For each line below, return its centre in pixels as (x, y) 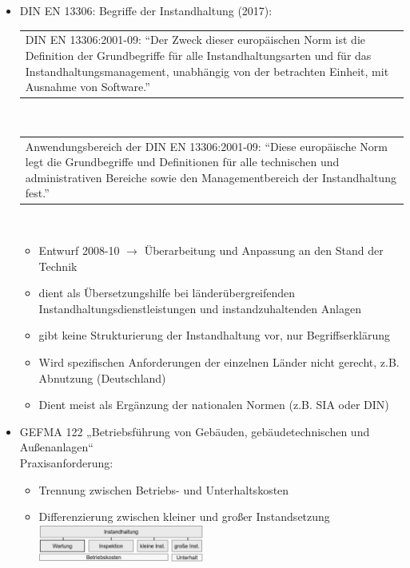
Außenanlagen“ (56, 447)
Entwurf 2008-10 (79, 250)
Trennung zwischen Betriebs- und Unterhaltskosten (164, 489)
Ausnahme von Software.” (88, 87)
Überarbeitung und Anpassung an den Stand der (264, 250)
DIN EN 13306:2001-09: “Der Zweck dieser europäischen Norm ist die (195, 40)
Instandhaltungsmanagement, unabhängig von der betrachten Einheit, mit (207, 71)
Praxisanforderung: (66, 462)
